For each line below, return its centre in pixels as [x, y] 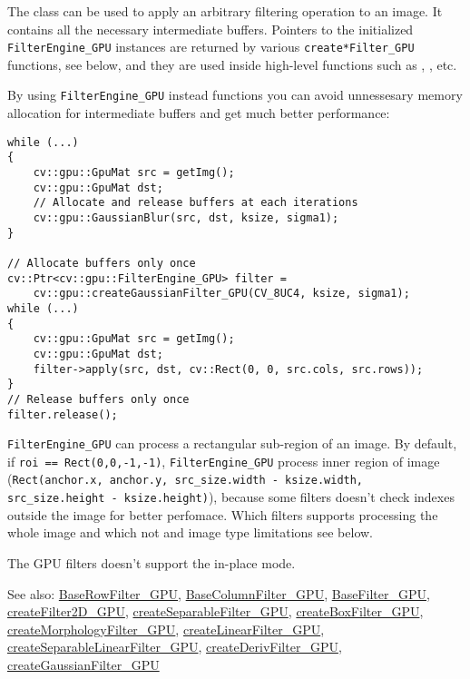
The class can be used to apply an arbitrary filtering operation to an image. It [225, 11]
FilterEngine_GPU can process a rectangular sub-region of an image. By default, [232, 443]
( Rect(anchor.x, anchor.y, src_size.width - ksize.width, [186, 479]
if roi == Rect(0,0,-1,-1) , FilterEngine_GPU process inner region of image [224, 461]
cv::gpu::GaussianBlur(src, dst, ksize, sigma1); [186, 217]
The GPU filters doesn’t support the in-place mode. [152, 562]
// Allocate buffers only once [102, 263]
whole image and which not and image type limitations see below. [191, 532]
